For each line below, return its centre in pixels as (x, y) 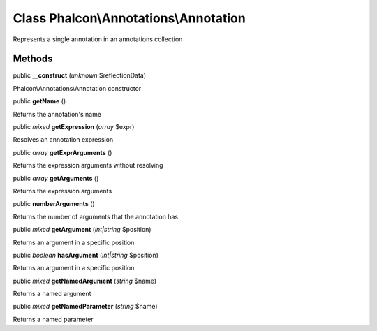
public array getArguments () (56, 178)
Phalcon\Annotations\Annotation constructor (77, 88)
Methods (33, 59)
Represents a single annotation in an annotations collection (98, 39)
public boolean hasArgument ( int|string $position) (86, 255)
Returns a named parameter (53, 319)
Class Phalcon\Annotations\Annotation (129, 18)
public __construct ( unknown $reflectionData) (80, 75)
